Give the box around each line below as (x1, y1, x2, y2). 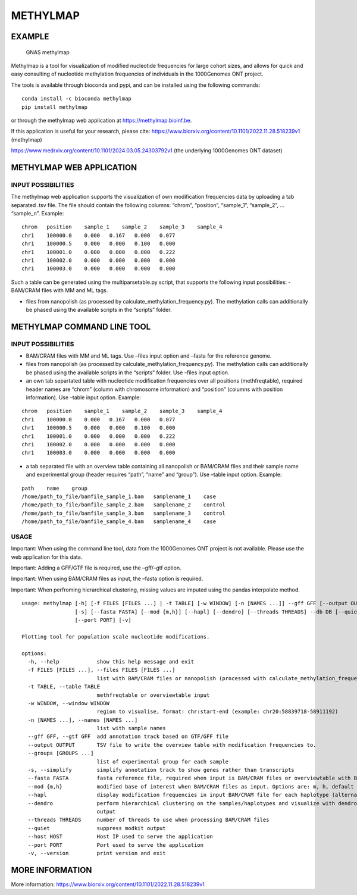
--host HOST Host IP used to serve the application (27, 833, 214, 840)
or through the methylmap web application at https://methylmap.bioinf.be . (11, 117, 192, 124)
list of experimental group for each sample (96, 758, 229, 765)
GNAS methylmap (26, 48, 70, 56)
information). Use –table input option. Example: (26, 394, 141, 401)
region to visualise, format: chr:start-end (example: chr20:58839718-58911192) (96, 708, 339, 715)
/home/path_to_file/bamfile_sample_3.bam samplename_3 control (21, 509, 226, 517)
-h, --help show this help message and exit (27, 658, 195, 665)
